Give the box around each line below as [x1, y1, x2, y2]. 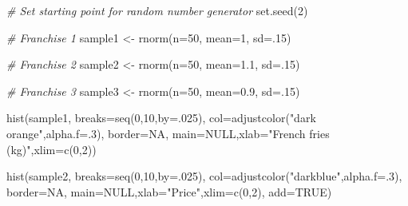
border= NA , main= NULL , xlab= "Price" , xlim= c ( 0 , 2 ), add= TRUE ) [6, 183, 332, 200]
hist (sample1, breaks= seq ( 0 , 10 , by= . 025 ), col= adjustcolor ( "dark [6, 109, 316, 126]
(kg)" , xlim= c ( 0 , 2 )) [6, 141, 97, 157]
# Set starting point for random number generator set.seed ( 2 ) [6, 2, 308, 18]
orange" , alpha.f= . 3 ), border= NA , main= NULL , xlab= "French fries [6, 125, 330, 141]
